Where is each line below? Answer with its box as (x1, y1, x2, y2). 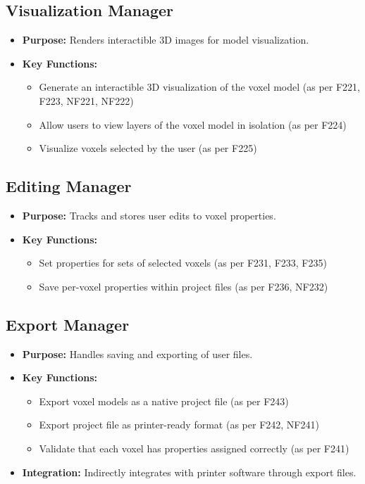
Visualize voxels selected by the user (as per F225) (39, 141, 257, 155)
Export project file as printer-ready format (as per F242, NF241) (39, 417, 319, 432)
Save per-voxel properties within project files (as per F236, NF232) (39, 279, 328, 293)
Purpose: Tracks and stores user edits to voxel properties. (22, 208, 276, 222)
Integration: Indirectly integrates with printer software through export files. (22, 464, 357, 479)
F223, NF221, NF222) (39, 93, 134, 108)
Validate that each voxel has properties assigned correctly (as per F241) (39, 440, 349, 455)
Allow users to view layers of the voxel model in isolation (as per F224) (39, 117, 347, 132)
